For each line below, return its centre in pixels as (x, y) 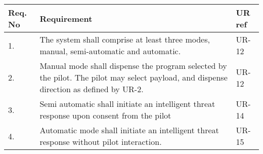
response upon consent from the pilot (105, 115)
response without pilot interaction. (101, 142)
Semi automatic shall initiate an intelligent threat (127, 104)
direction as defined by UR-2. (92, 89)
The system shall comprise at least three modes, (125, 39)
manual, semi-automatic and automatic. (110, 51)
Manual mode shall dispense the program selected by (133, 66)
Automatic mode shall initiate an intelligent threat (129, 130)
